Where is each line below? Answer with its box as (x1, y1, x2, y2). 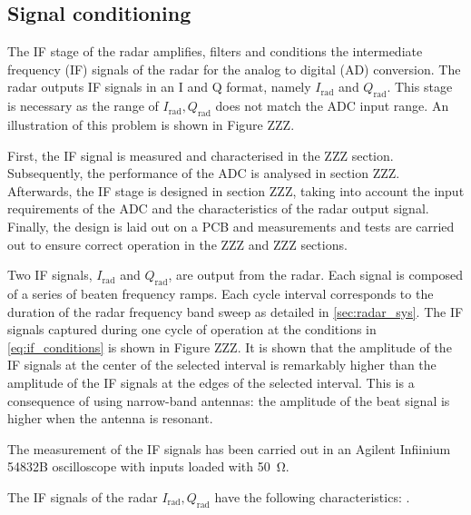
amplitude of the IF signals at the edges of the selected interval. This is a (7, 372, 415, 391)
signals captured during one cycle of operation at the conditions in (7, 320, 377, 339)
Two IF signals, (7, 265, 93, 284)
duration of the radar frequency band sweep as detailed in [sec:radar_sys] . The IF (7, 302, 464, 321)
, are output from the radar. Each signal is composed (168, 265, 464, 284)
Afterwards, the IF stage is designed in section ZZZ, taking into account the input (7, 181, 465, 200)
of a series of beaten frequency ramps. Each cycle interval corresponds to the (7, 283, 434, 302)
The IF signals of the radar (7, 487, 158, 506)
